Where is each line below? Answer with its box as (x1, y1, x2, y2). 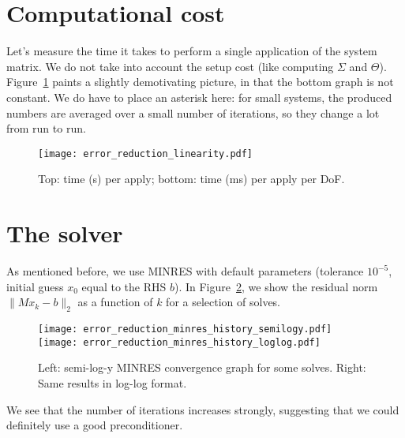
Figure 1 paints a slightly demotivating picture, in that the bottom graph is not (6, 73, 394, 90)
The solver (6, 217, 123, 249)
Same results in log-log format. (38, 374, 187, 391)
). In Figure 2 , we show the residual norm (174, 278, 378, 294)
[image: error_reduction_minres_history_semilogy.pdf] (38, 324, 332, 335)
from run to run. (6, 120, 86, 137)
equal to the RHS (81, 278, 167, 294)
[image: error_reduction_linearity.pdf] (38, 148, 253, 159)
